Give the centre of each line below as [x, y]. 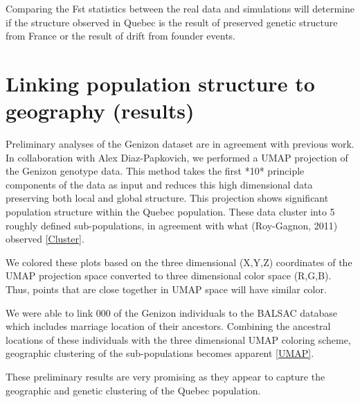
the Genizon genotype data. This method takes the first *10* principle [155, 171]
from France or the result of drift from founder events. [120, 36]
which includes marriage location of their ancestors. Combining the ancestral [168, 326]
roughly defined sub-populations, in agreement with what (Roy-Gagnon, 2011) [172, 225]
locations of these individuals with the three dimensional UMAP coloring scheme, [178, 339]
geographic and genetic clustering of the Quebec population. [133, 390]
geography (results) [100, 111]
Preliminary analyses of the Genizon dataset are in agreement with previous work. [180, 144]
